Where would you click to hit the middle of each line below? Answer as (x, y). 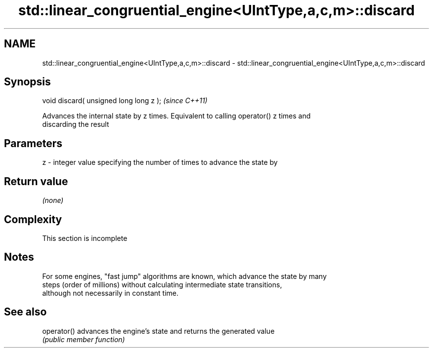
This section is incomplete (85, 238)
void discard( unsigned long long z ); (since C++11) (125, 101)
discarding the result (76, 124)
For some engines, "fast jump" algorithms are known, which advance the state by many (184, 276)
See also (25, 312)
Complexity (33, 219)
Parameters (33, 143)
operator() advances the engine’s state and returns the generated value (158, 331)
